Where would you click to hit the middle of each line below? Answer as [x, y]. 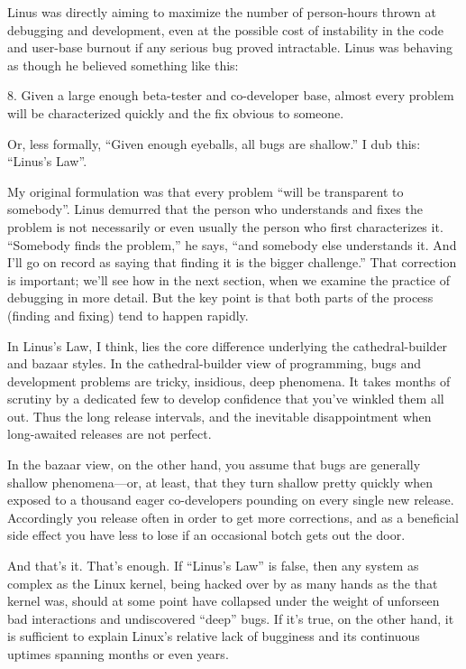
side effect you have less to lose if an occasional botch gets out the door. [206, 535]
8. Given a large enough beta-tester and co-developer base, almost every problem [231, 95]
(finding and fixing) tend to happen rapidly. [128, 315]
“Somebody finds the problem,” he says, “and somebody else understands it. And [232, 244]
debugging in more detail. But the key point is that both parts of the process [220, 297]
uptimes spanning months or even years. [118, 654]
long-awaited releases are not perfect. [110, 434]
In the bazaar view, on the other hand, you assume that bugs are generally [214, 465]
